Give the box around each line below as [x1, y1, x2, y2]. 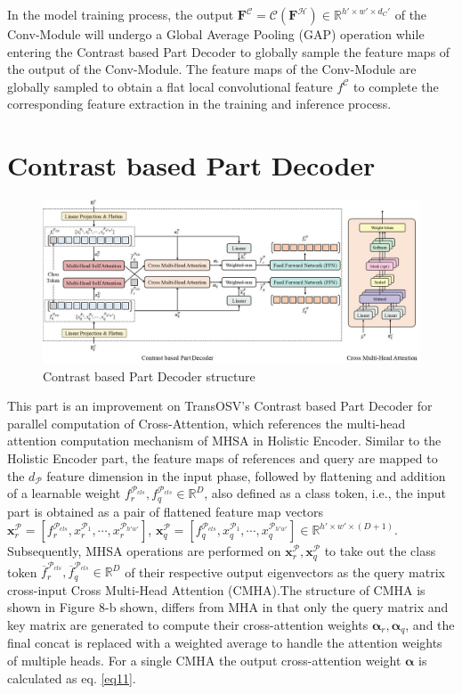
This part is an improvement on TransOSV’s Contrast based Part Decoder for [7, 396, 433, 415]
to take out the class [324, 542, 436, 560]
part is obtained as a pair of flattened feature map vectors [7, 502, 324, 520]
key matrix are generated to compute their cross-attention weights [7, 615, 369, 633]
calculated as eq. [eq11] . [7, 668, 136, 687]
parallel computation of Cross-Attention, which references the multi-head [7, 413, 406, 432]
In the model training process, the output [7, 5, 234, 23]
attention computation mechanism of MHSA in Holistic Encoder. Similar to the [7, 431, 442, 450]
